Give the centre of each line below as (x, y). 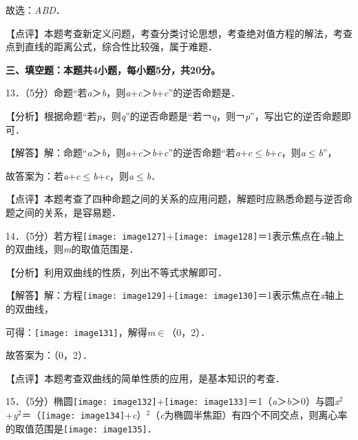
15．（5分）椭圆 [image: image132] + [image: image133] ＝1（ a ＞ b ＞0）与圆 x (172, 401)
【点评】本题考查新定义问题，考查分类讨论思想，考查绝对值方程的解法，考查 (179, 33)
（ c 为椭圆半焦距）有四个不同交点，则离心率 (249, 415)
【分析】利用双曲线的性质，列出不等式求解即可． (116, 272)
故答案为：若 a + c (43, 175)
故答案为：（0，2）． (49, 355)
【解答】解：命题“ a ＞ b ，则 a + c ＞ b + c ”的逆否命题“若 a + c (129, 153)
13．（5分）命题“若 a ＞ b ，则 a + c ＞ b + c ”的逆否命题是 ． (123, 93)
